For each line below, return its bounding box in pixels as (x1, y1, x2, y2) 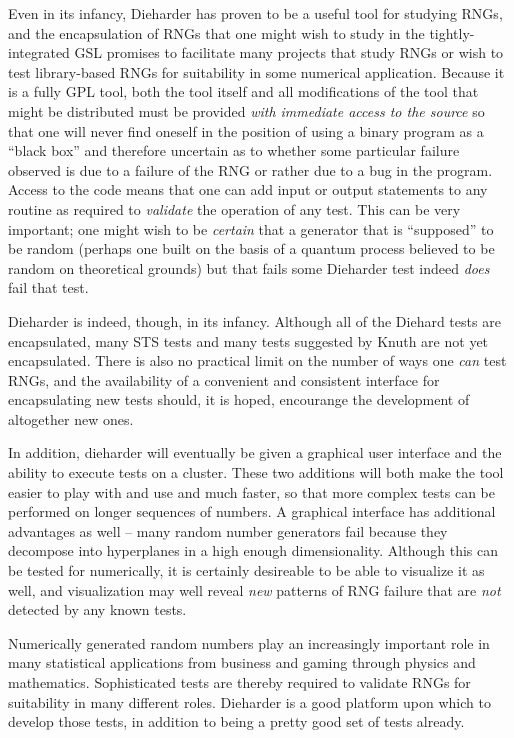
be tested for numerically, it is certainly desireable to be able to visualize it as (8, 560, 485, 581)
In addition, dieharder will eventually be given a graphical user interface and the (8, 442, 502, 463)
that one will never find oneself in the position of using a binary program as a (8, 120, 484, 141)
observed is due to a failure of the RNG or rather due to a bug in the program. (8, 159, 493, 180)
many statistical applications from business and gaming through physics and (8, 652, 476, 673)
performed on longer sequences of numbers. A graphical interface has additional (8, 501, 496, 522)
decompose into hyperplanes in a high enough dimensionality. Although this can (8, 540, 499, 561)
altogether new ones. (8, 408, 134, 429)
